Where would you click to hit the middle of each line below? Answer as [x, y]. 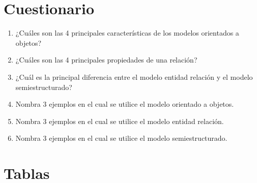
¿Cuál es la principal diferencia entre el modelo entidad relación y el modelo [134, 77]
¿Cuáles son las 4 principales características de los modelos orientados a [127, 33]
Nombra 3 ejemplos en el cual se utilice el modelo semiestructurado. [121, 138]
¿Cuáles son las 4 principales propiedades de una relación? [106, 60]
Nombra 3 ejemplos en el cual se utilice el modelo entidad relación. [120, 121]
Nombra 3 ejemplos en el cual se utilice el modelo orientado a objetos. [125, 104]
